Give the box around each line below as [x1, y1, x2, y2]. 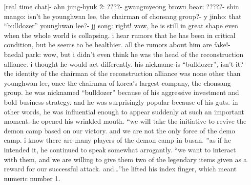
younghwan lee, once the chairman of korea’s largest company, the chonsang [4, 77, 231, 88]
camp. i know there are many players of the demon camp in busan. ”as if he [4, 135, 231, 145]
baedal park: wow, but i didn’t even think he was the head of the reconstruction [4, 49, 244, 59]
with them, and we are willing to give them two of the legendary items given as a [4, 154, 247, 164]
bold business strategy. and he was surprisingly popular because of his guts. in [4, 96, 238, 107]
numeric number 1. [4, 173, 61, 183]
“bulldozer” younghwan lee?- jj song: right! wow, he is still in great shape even [4, 20, 238, 31]
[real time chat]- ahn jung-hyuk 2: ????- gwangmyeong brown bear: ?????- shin [4, 1, 239, 11]
